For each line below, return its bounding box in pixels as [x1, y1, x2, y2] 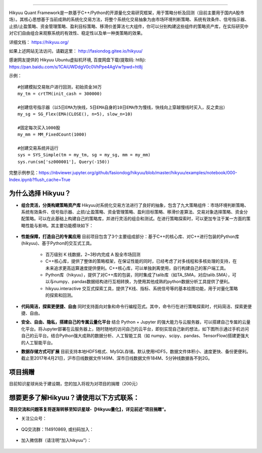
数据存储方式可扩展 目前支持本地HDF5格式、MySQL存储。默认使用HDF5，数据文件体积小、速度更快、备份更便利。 [21, 348, 251, 354]
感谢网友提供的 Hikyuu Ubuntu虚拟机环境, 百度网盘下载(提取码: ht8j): [9, 57, 147, 63]
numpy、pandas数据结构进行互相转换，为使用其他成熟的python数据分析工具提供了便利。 [53, 279, 232, 285]
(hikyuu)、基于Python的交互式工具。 [21, 240, 95, 246]
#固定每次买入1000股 [17, 125, 61, 130]
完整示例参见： [9, 170, 39, 176]
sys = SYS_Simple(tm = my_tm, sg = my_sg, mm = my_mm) [17, 152, 151, 158]
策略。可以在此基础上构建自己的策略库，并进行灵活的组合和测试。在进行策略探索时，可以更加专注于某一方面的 [25, 216, 246, 221]
